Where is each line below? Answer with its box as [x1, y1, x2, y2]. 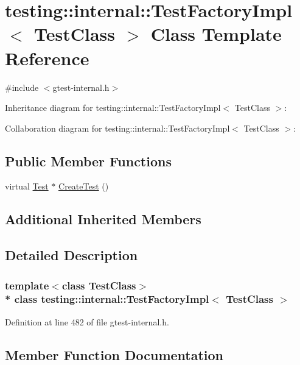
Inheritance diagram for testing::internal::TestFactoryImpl [5, 101, 221, 114]
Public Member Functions [5, 151, 172, 170]
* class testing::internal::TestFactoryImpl [5, 291, 209, 307]
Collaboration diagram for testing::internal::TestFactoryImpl [5, 121, 230, 134]
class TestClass [61, 277, 136, 292]
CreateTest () [58, 180, 109, 193]
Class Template [150, 21, 282, 46]
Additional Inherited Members [5, 210, 201, 229]
